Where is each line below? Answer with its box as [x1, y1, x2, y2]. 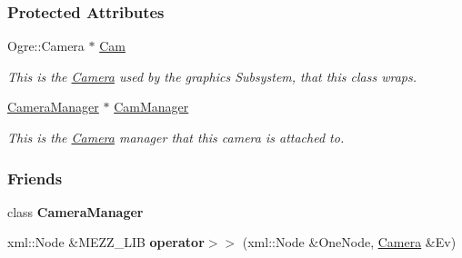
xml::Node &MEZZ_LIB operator [7, 233, 205, 252]
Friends [7, 166, 63, 189]
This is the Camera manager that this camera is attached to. [7, 128, 345, 146]
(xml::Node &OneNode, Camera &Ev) [242, 233, 457, 252]
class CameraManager [7, 202, 144, 221]
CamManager [114, 97, 189, 116]
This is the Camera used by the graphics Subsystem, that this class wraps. [7, 66, 417, 85]
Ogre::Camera [7, 36, 85, 55]
